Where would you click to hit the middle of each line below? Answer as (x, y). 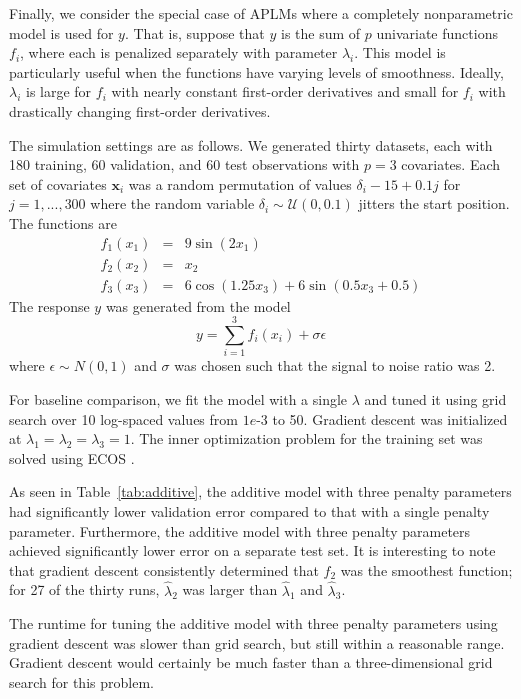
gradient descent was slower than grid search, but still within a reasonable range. (257, 642)
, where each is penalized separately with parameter (179, 52)
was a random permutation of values (240, 183)
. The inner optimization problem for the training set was (306, 438)
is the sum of (321, 32)
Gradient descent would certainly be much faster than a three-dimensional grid (251, 662)
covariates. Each (451, 164)
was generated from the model (198, 305)
